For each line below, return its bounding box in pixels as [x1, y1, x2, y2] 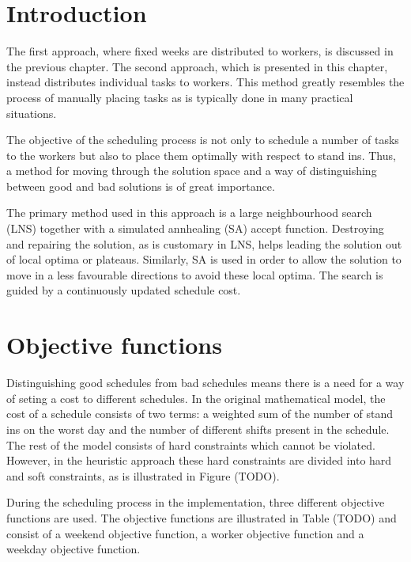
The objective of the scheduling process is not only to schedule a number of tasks [6, 131, 399, 148]
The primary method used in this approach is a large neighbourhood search [6, 204, 372, 221]
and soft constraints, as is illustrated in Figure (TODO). [6, 467, 280, 484]
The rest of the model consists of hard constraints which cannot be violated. [6, 436, 375, 453]
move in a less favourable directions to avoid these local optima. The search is [6, 266, 383, 283]
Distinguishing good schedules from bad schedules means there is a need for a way [6, 374, 405, 391]
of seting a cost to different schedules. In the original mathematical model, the [6, 389, 386, 406]
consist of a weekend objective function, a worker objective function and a [6, 525, 364, 541]
